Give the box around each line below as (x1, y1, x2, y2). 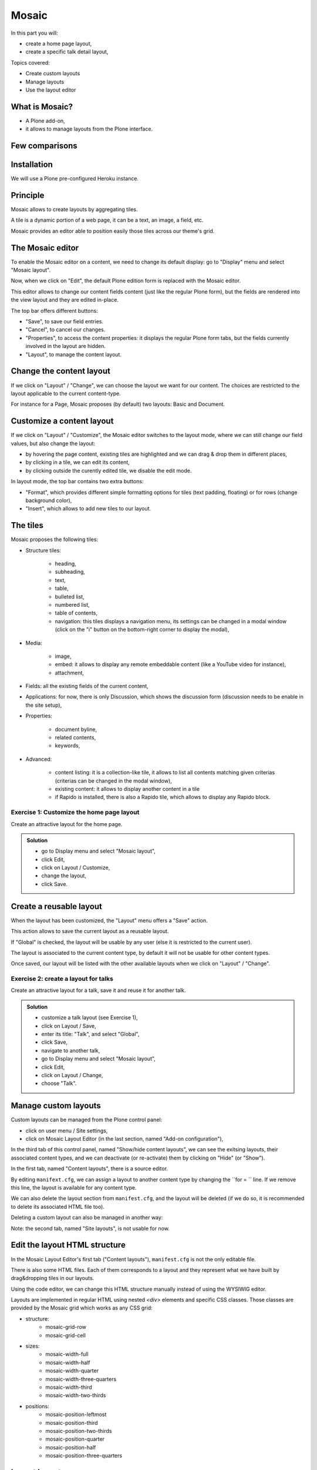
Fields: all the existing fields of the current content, (25, 683, 149, 690)
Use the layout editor (25, 86, 76, 93)
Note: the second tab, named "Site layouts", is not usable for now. (11, 1225, 170, 1232)
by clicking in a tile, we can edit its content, (25, 459, 130, 466)
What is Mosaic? (11, 102, 73, 112)
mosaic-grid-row (45, 1324, 86, 1331)
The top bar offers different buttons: (11, 307, 98, 314)
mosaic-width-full (45, 1351, 89, 1358)
